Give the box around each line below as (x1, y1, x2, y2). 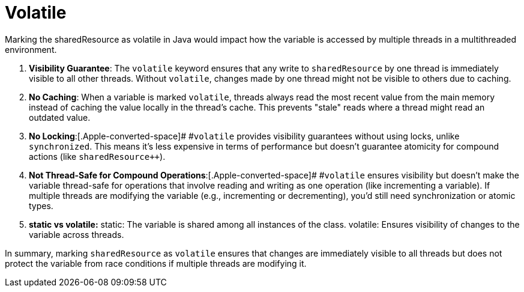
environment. (5, 44, 57, 55)
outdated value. (29, 112, 91, 123)
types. (29, 200, 53, 211)
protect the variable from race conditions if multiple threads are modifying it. (5, 258, 307, 269)
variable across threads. (29, 229, 124, 240)
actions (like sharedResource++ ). (29, 151, 166, 162)
